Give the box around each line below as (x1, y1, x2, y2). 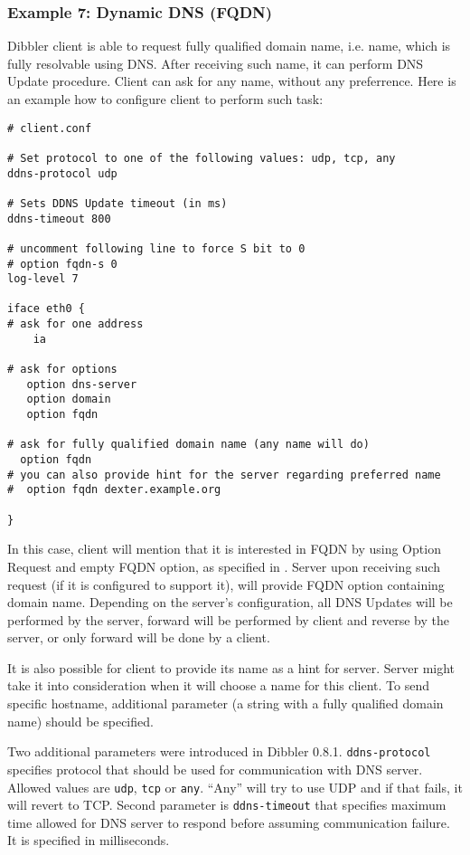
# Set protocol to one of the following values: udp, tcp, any (7, 151, 396, 165)
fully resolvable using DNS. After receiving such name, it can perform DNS (7, 53, 424, 72)
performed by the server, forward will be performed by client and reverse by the (7, 610, 449, 629)
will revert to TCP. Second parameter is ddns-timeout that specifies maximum (7, 795, 446, 814)
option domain (26, 393, 111, 406)
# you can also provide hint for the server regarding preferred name (7, 468, 441, 481)
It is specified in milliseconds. (7, 831, 170, 850)
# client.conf (7, 121, 92, 135)
